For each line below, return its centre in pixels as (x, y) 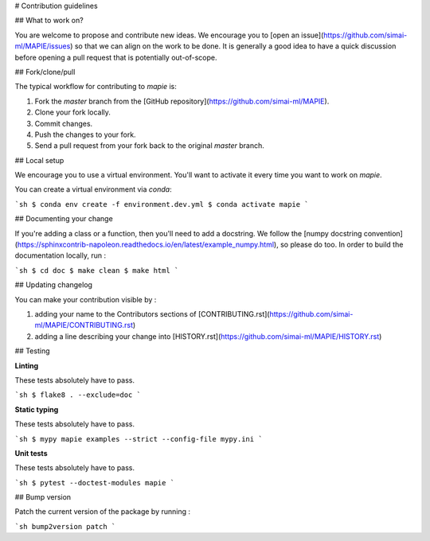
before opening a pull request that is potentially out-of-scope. (116, 57)
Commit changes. (64, 123)
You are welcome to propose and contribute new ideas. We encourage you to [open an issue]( (169, 35)
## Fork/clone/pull (45, 72)
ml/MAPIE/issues (43, 46)
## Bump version (43, 497)
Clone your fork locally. (73, 112)
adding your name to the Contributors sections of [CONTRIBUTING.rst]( (152, 313)
